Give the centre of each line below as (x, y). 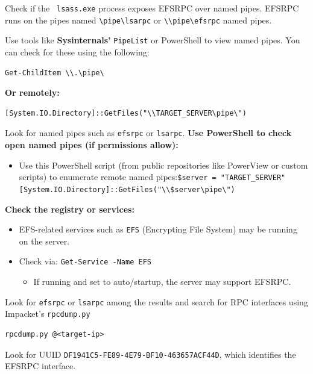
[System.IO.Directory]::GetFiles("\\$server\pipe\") (127, 189)
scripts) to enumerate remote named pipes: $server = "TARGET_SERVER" (152, 177)
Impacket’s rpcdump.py (48, 313)
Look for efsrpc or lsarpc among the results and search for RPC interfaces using (156, 301)
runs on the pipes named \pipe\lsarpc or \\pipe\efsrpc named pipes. (138, 20)
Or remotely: (32, 92)
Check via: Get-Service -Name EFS (85, 261)
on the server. (44, 241)
